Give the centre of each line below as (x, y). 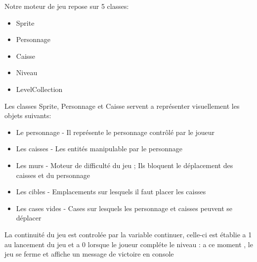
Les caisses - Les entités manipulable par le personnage (99, 149)
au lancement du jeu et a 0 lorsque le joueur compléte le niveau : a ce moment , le (129, 244)
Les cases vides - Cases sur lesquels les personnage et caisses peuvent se (124, 208)
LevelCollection (39, 89)
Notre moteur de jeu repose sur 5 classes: (67, 6)
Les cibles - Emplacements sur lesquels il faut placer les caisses (111, 192)
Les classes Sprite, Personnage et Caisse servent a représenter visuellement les (122, 106)
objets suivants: (28, 115)
